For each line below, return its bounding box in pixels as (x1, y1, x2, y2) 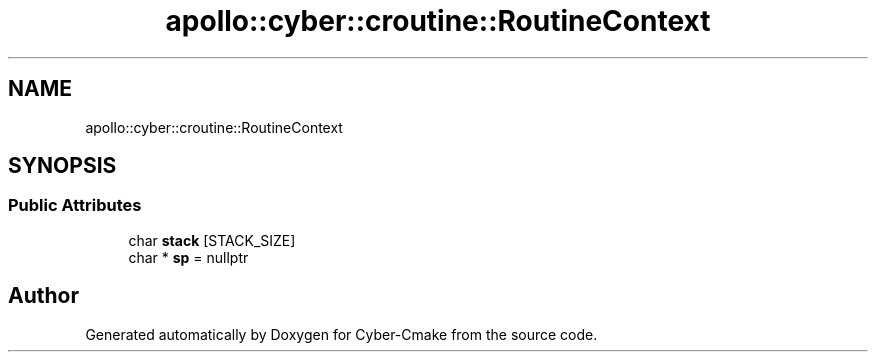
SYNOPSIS (8, 153, 117, 179)
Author (8, 283, 79, 309)
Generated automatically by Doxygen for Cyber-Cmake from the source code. (85, 325, 598, 343)
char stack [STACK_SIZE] (128, 231, 296, 249)
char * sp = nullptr (128, 248, 249, 266)
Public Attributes (8, 195, 142, 216)
